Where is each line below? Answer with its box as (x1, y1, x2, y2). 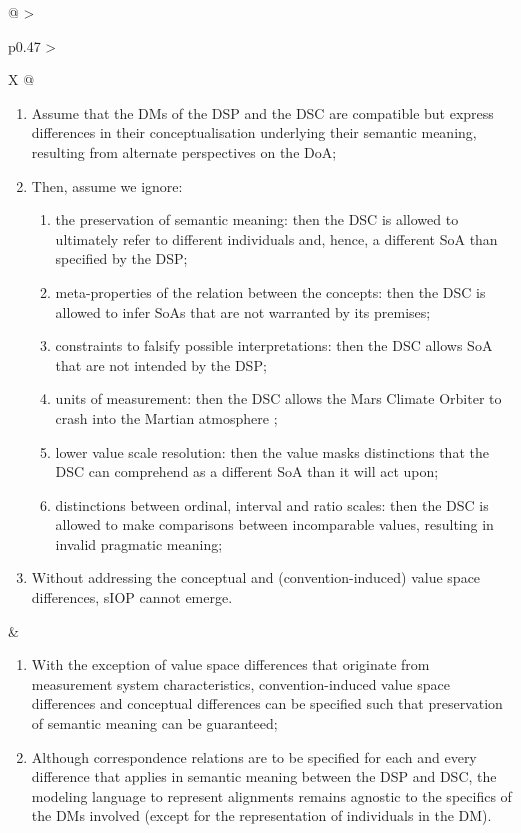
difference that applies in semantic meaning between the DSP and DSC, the (31, 766, 497, 787)
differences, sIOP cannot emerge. (31, 587, 233, 608)
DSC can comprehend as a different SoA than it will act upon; (55, 461, 439, 482)
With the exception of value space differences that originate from (31, 654, 430, 675)
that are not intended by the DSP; (55, 354, 267, 375)
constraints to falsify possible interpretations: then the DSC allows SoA (55, 335, 493, 356)
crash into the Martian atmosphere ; (55, 407, 278, 428)
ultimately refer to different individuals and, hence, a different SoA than (55, 228, 498, 249)
